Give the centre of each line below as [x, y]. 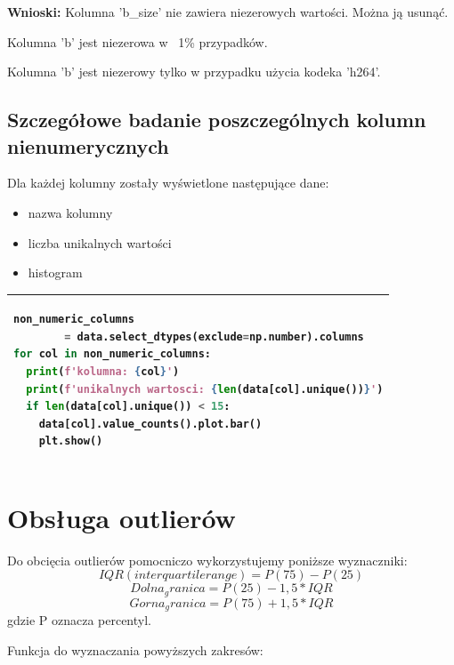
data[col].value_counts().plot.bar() [150, 424]
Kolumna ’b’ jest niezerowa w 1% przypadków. [138, 41]
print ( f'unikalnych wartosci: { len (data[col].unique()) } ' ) [205, 389]
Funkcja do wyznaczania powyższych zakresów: [135, 649]
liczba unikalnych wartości [100, 242]
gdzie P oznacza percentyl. [79, 620]
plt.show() [71, 441]
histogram [55, 272]
